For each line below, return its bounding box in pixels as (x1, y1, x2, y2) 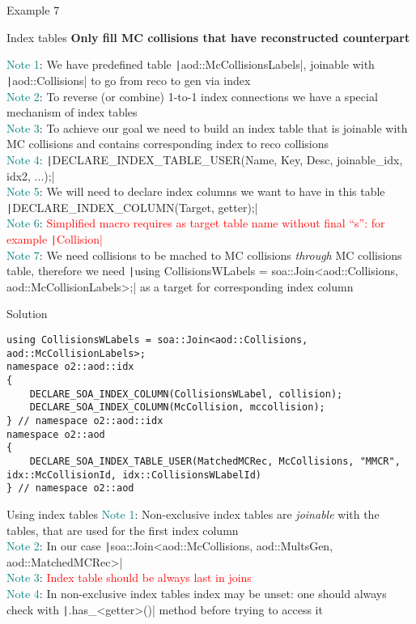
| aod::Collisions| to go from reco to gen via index (6, 71, 251, 88)
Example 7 (6, 2, 60, 18)
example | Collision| (6, 230, 103, 247)
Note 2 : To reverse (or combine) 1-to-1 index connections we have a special (6, 87, 378, 104)
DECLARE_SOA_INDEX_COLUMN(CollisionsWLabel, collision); (29, 388, 343, 400)
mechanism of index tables (6, 104, 138, 121)
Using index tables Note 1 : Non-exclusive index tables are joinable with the (6, 505, 380, 522)
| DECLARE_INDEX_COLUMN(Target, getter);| (6, 198, 258, 215)
